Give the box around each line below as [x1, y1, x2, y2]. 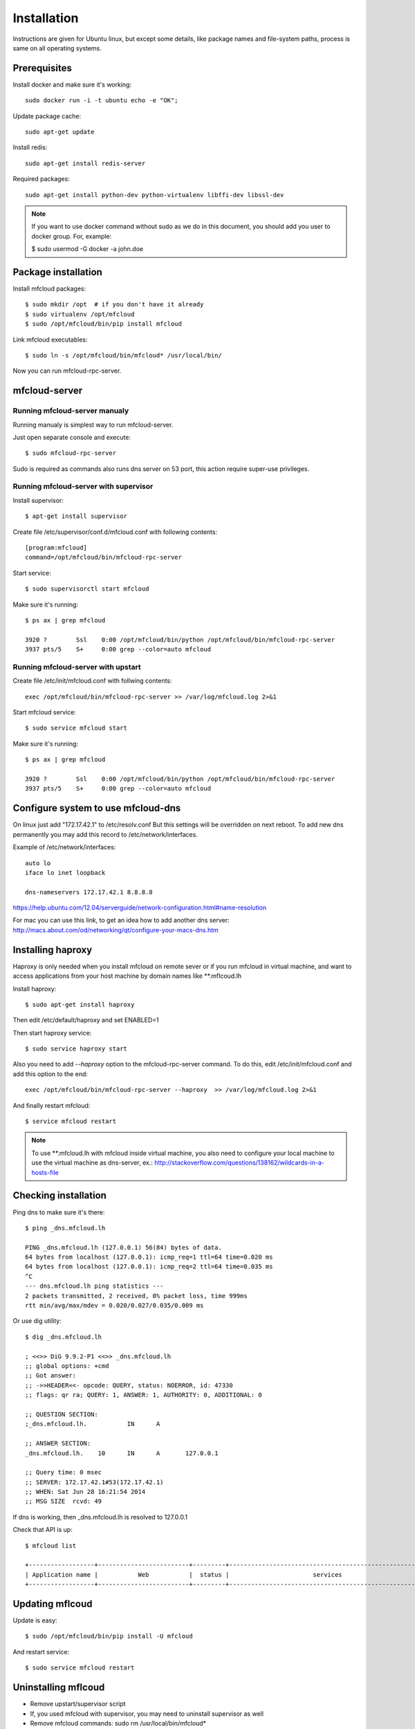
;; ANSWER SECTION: [25, 1439, 91, 1448]
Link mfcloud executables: [12, 335, 88, 344]
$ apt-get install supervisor [25, 512, 128, 520]
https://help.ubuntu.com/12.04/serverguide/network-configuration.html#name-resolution [12, 903, 267, 912]
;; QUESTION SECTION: [25, 1410, 98, 1418]
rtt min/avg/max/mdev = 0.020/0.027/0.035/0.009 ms [25, 1302, 204, 1310]
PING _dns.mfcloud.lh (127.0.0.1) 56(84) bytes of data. [25, 1243, 223, 1251]
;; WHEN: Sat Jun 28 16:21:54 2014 [25, 1488, 146, 1496]
